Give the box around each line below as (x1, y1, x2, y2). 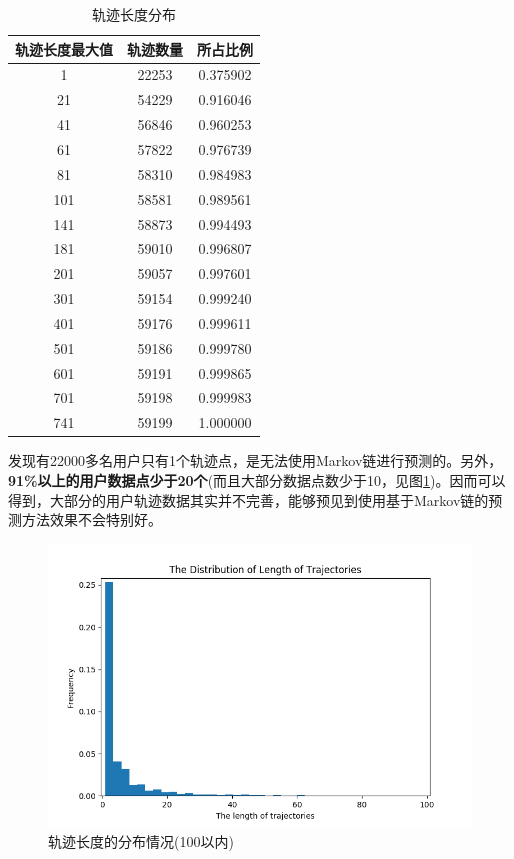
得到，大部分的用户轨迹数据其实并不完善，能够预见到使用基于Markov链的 (8, 489, 489, 510)
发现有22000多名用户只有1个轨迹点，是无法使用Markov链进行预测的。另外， (8, 450, 503, 471)
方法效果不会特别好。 (21, 509, 162, 530)
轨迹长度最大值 (15, 38, 113, 59)
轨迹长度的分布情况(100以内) (48, 830, 234, 851)
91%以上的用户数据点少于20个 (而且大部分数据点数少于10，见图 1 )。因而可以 (8, 469, 506, 490)
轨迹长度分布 (92, 4, 176, 24)
